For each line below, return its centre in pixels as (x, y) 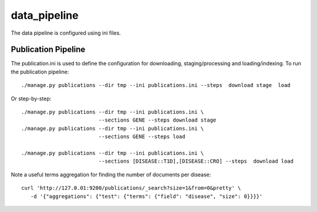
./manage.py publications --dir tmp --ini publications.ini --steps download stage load (156, 85)
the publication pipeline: (40, 72)
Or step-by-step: (31, 98)
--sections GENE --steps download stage (157, 120)
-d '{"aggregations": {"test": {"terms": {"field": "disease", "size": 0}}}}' (146, 196)
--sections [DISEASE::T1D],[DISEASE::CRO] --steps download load (196, 161)
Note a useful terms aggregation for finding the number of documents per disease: (111, 174)
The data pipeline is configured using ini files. (66, 33)
